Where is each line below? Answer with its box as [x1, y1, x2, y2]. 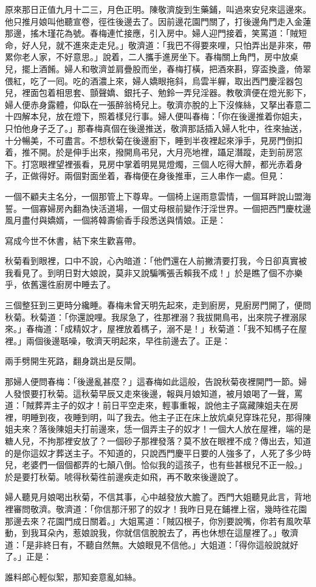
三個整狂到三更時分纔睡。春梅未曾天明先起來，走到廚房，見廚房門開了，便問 [5, 299, 311, 311]
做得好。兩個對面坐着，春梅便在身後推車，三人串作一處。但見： [30, 169, 286, 182]
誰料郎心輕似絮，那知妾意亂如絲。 [5, 570, 141, 583]
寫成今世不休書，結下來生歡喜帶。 [5, 234, 141, 246]
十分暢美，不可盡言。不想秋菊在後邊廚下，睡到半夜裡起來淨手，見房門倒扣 [5, 134, 303, 146]
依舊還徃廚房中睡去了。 [21, 278, 115, 291]
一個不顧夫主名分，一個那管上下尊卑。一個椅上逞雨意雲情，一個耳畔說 [5, 189, 286, 202]
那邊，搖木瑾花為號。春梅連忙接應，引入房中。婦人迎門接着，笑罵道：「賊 [5, 27, 298, 39]
